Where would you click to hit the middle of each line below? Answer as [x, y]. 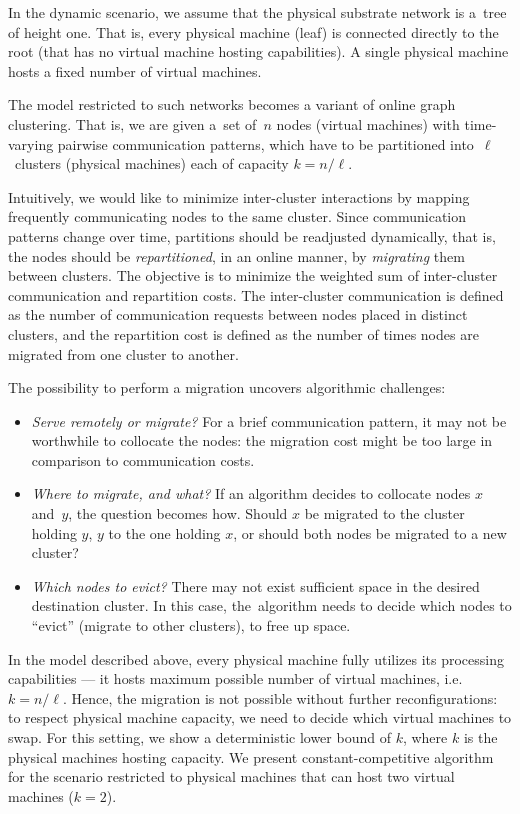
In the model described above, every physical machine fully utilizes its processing [256, 658]
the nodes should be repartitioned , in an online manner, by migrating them [236, 255]
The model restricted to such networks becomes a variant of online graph [232, 104]
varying [31, 143]
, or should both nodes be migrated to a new [370, 532]
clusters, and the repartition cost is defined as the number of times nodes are [243, 333]
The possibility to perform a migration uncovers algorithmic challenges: [227, 387]
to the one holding [164, 532]
